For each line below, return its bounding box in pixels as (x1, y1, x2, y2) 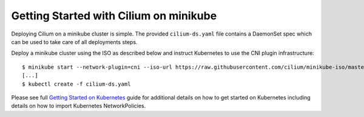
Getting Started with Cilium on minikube (11, 9, 217, 22)
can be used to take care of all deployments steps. (11, 38, 138, 45)
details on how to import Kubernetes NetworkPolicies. (11, 103, 146, 110)
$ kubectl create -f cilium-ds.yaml (22, 80, 131, 87)
